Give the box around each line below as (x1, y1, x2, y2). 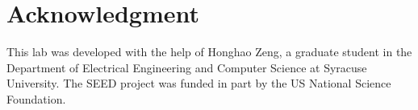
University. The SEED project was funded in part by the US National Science (6, 75, 391, 92)
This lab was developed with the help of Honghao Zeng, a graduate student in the (6, 43, 412, 60)
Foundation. (6, 90, 66, 107)
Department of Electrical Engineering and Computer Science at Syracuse (6, 59, 367, 75)
